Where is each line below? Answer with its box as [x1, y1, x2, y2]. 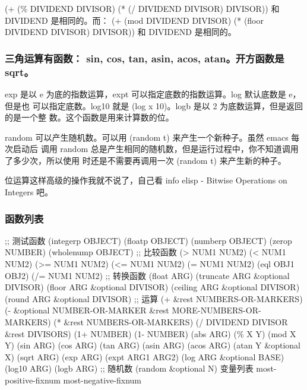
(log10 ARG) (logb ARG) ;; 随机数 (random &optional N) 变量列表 [5, 362, 254, 375]
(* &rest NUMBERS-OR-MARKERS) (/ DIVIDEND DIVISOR [53, 316, 288, 328]
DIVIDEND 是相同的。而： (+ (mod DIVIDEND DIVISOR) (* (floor [5, 14, 264, 26]
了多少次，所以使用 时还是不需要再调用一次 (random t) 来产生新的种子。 [5, 154, 286, 166]
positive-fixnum [5, 374, 61, 386]
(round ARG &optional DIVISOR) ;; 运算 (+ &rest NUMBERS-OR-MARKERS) [5, 292, 303, 305]
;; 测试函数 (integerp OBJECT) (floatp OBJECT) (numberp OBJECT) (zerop [5, 234, 292, 246]
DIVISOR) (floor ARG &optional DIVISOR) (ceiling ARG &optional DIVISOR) [5, 281, 300, 293]
